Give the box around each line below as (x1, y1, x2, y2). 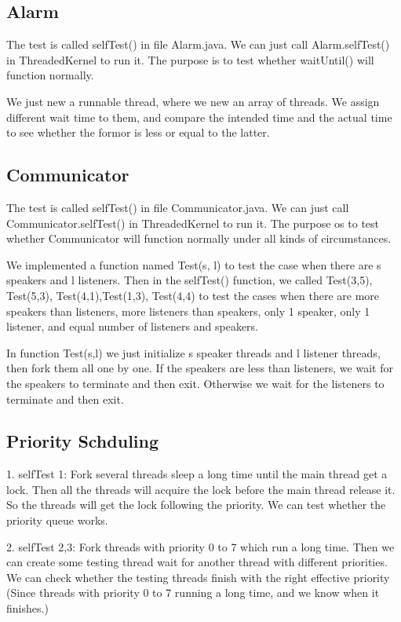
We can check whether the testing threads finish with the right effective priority (6, 569, 390, 585)
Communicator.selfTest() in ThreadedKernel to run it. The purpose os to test (6, 214, 380, 231)
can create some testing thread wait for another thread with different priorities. (6, 554, 388, 570)
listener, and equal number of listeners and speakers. (6, 318, 258, 335)
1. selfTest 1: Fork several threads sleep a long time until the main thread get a (6, 466, 388, 482)
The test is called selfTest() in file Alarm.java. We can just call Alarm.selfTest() (6, 36, 390, 53)
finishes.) (6, 600, 49, 617)
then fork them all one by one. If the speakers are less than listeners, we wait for (6, 360, 393, 376)
